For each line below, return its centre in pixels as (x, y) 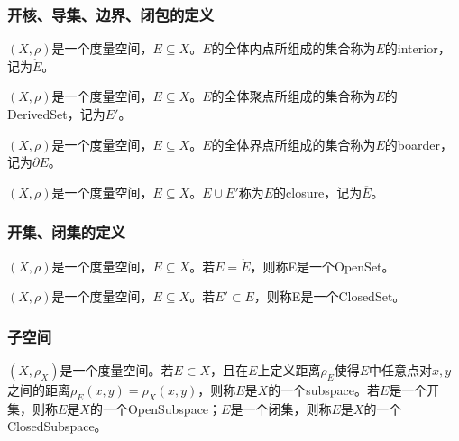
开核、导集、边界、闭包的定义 (111, 14)
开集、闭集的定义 (66, 232)
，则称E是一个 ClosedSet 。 (330, 296)
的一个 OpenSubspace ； (156, 408)
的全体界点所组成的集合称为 (294, 144)
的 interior (411, 48)
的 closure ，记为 (318, 192)
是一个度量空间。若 (117, 370)
